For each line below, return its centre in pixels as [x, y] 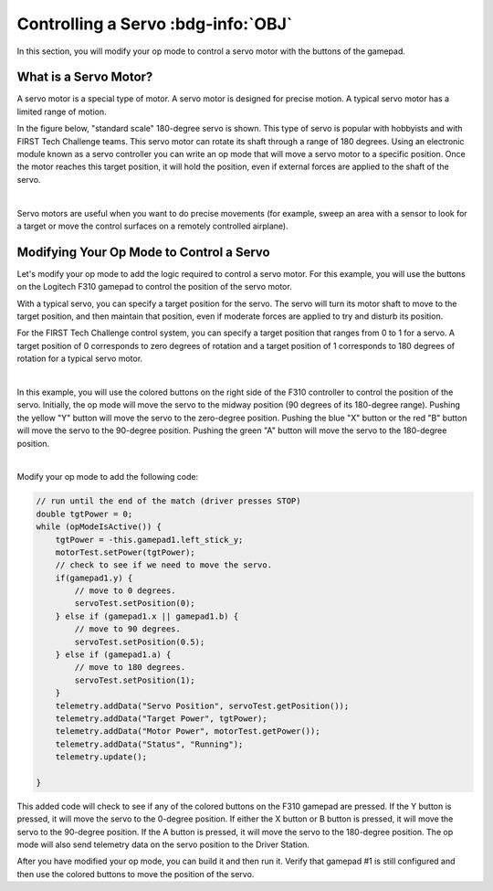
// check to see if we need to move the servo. [164, 565]
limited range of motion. [62, 111]
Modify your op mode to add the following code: [108, 477]
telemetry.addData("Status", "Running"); [149, 744]
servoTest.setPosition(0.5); [140, 642]
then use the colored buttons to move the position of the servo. [136, 874]
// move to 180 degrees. [130, 668]
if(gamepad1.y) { [94, 578]
